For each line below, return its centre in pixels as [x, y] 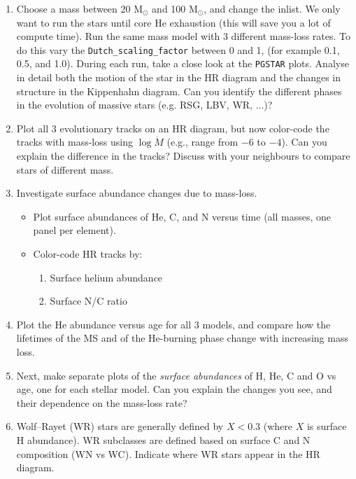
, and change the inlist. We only [272, 8]
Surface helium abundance [106, 277]
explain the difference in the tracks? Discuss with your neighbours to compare [183, 156]
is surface [327, 426]
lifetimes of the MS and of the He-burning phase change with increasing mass [182, 338]
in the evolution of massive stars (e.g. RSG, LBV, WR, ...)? [144, 105]
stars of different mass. [65, 169]
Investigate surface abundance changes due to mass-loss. [137, 193]
